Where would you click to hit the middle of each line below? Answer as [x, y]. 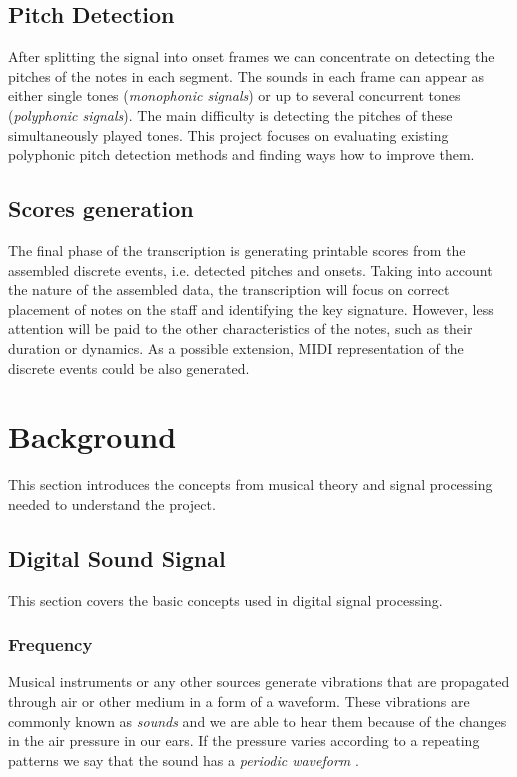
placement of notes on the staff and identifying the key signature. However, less [251, 308]
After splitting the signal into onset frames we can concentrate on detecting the [251, 56]
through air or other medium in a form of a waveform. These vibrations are [239, 701]
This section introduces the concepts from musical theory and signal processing [250, 484]
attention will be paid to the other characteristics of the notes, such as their [240, 328]
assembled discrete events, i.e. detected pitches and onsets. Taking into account [250, 269]
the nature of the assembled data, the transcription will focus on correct [229, 289]
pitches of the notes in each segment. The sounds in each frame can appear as [246, 75]
